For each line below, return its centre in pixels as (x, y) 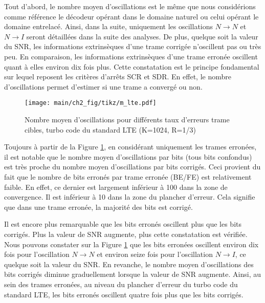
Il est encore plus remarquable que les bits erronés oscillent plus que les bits (123, 224)
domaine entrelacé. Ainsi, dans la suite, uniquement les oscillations (109, 26)
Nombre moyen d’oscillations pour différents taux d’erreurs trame (127, 119)
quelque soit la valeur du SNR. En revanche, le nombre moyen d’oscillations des (129, 264)
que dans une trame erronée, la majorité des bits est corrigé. (98, 207)
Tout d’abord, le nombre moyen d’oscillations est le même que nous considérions (130, 6)
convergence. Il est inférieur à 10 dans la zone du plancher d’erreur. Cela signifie (130, 197)
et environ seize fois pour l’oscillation (155, 254)
